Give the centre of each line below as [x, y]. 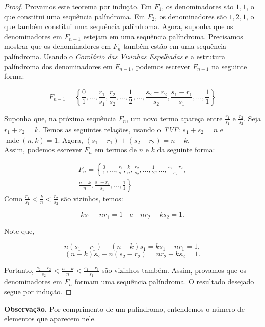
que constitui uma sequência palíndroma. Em [75, 16]
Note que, [19, 230]
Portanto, [19, 270]
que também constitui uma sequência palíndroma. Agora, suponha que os [119, 26]
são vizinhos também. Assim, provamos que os [174, 270]
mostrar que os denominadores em [58, 46]
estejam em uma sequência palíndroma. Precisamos [163, 36]
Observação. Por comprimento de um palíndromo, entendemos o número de [125, 308]
